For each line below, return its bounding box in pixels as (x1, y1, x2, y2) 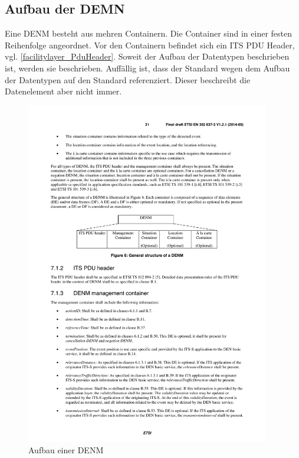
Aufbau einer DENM (28, 444, 104, 456)
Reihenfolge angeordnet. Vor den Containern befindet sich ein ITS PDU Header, (5, 38, 295, 51)
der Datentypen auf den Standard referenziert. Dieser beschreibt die (5, 73, 251, 86)
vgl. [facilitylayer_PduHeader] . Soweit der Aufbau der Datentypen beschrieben (5, 50, 290, 63)
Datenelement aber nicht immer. (5, 85, 122, 97)
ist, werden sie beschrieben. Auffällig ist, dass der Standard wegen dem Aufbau (5, 61, 290, 74)
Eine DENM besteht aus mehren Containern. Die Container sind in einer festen (5, 27, 292, 40)
